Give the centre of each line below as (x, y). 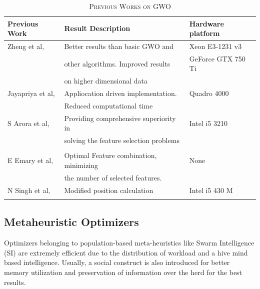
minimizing (81, 165)
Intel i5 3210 (208, 123)
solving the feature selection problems (122, 140)
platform (204, 33)
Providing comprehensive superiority (120, 118)
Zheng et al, (26, 46)
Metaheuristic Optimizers (71, 222)
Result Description (97, 28)
